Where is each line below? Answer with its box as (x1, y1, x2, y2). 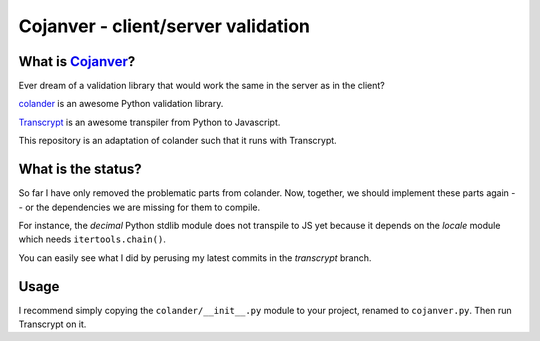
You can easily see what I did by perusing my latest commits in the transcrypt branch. (18, 251, 372, 264)
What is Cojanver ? (18, 53, 136, 70)
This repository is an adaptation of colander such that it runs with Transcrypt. (18, 135, 337, 147)
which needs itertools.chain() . (18, 233, 167, 245)
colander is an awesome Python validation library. (18, 98, 224, 110)
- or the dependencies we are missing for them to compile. (18, 201, 261, 213)
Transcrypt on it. (18, 318, 87, 330)
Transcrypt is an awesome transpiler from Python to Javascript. (18, 116, 281, 128)
